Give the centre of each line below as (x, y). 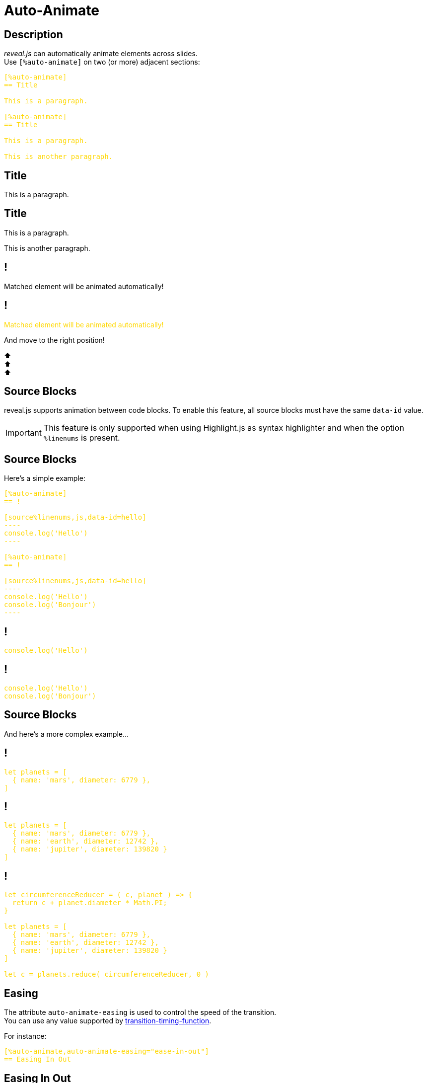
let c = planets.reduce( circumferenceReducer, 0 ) (107, 974)
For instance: (25, 1036)
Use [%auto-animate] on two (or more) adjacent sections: (102, 62)
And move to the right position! (54, 340)
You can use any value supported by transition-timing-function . (108, 1021)
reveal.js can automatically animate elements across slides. (101, 54)
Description (34, 34)
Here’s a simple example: (45, 478)
